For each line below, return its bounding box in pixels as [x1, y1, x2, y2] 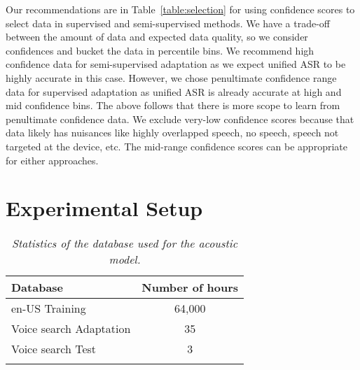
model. [109, 251, 141, 268]
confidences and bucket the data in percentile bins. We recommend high [6, 43, 314, 57]
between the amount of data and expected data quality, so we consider [6, 29, 308, 44]
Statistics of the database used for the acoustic [12, 235, 238, 252]
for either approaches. [6, 152, 99, 167]
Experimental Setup [6, 194, 203, 222]
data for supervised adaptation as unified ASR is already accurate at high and [6, 84, 342, 99]
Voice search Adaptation [11, 320, 131, 337]
